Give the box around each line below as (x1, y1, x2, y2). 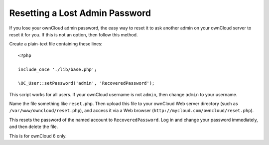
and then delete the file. (9, 124, 58, 130)
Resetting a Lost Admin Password (9, 7, 151, 18)
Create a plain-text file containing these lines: (9, 41, 103, 47)
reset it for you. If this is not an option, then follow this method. (9, 31, 138, 37)
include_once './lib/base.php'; (18, 66, 97, 72)
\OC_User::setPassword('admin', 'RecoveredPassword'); (18, 80, 155, 86)
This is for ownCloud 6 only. (9, 133, 67, 139)
